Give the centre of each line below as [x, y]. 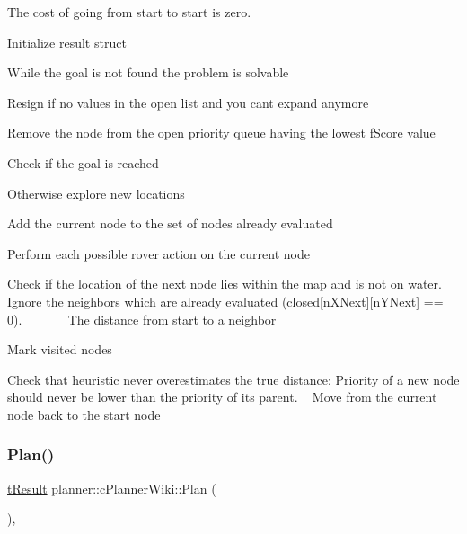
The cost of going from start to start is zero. [129, 12]
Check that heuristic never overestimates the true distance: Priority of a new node [233, 379]
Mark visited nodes [60, 349]
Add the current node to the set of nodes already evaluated [170, 223]
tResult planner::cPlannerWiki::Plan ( [112, 488]
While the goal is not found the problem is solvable [148, 72]
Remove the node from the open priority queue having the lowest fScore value [221, 133]
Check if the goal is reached [83, 162]
